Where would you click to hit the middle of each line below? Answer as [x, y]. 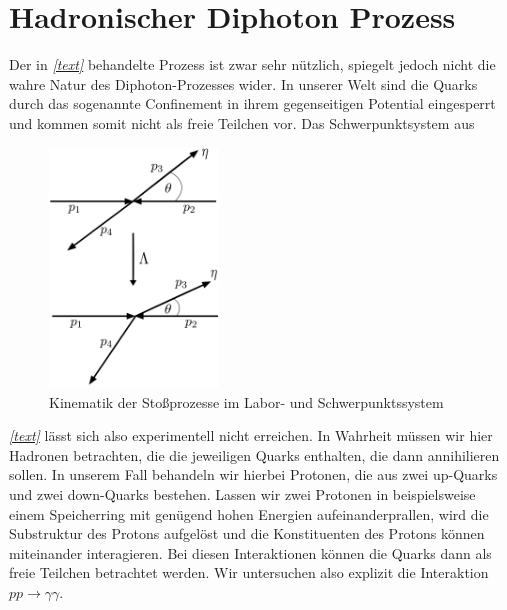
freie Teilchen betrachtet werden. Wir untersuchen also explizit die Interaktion [249, 572]
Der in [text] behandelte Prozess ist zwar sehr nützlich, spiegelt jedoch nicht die [252, 64]
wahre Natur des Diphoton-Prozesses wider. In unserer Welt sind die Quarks [243, 83]
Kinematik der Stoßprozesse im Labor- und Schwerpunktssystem [246, 401]
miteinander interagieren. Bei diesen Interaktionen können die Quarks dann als [250, 552]
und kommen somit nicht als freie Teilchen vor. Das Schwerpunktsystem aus [242, 122]
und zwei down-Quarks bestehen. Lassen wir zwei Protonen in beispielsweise [242, 494]
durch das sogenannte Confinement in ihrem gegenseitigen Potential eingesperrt [252, 103]
